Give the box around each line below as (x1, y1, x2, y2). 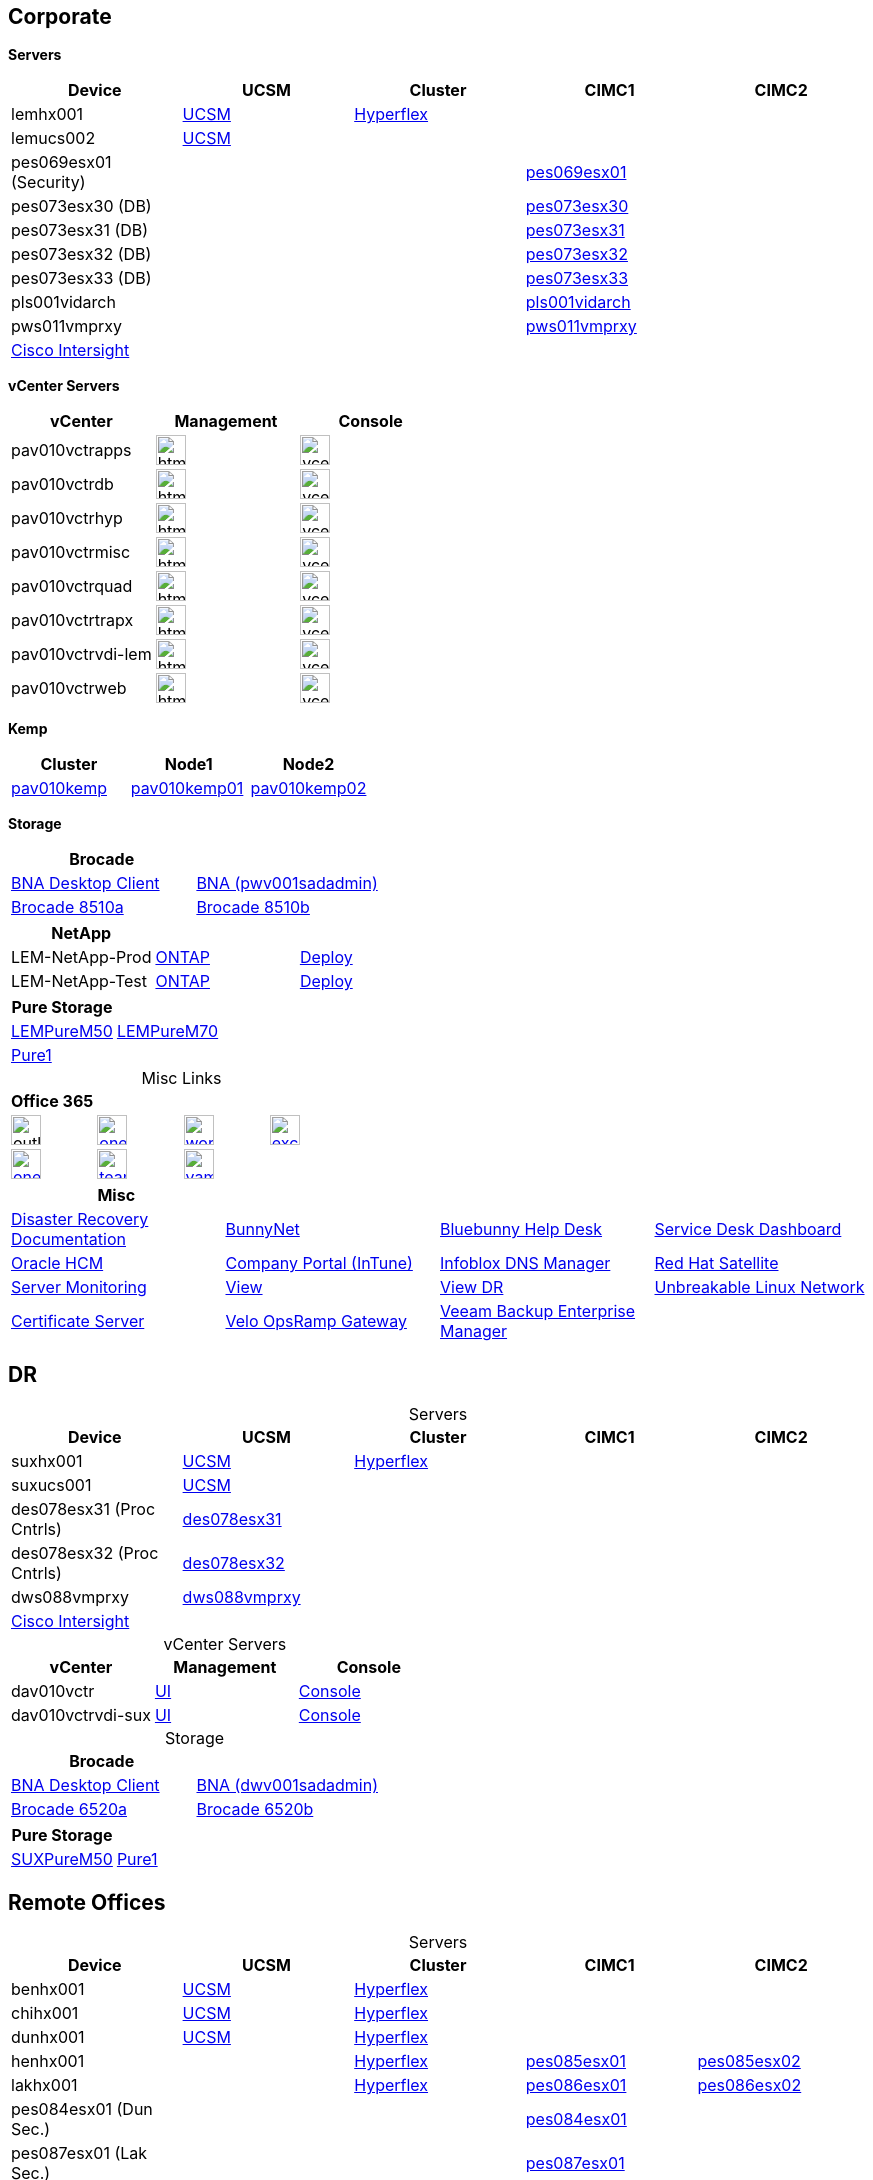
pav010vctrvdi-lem (11, 644, 152, 665)
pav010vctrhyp (11, 508, 123, 529)
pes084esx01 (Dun (11, 2099, 153, 2120)
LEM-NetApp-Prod (11, 947, 152, 968)
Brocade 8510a (11, 897, 124, 918)
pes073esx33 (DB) (11, 268, 152, 289)
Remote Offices (8, 1889, 166, 1915)
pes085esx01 (525, 2051, 626, 2072)
